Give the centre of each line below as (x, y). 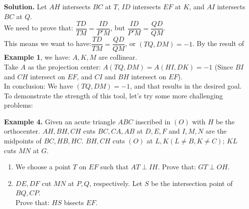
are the (216, 131)
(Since (224, 66)
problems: (19, 105)
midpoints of (23, 141)
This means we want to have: (48, 43)
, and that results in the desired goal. (186, 86)
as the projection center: (64, 66)
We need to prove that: (39, 28)
